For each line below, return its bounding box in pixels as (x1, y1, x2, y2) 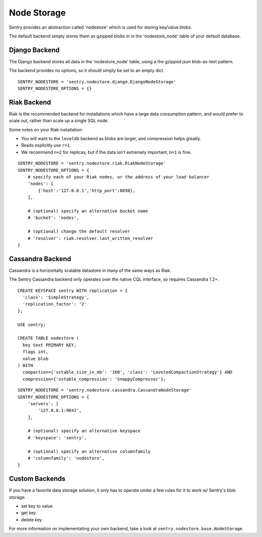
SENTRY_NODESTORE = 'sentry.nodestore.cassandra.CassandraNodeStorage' (17, 387, 192, 393)
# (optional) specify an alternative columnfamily (27, 448, 151, 454)
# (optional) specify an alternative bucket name (27, 208, 148, 214)
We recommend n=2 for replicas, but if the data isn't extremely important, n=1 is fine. (21, 149, 192, 155)
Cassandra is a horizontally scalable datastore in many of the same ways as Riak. (9, 268, 172, 273)
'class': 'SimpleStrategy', (22, 295, 90, 300)
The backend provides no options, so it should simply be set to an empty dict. (9, 68, 164, 73)
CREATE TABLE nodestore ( (17, 336, 80, 341)
